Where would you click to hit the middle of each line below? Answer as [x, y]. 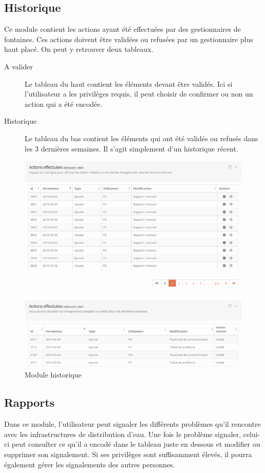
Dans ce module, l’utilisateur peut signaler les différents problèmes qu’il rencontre [132, 424]
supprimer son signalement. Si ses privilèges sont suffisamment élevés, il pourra [128, 454]
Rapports [29, 402]
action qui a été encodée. [64, 103]
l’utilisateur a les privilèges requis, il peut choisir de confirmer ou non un [139, 94]
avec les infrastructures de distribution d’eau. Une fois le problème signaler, [123, 434]
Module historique [53, 375]
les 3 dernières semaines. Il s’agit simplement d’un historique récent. [131, 148]
